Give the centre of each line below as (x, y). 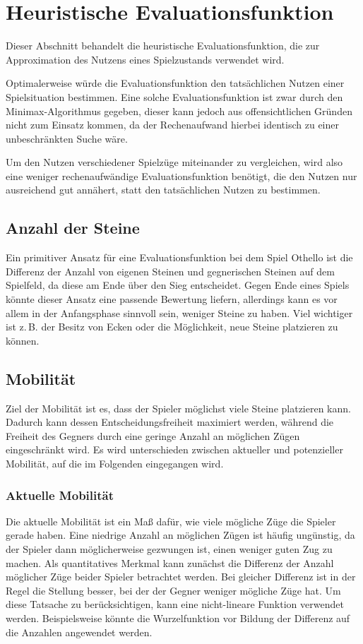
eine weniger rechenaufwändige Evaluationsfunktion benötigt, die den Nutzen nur (181, 175)
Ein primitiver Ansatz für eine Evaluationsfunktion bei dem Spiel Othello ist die (179, 257)
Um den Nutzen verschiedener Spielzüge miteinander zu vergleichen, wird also (174, 162)
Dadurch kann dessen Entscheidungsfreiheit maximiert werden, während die (170, 422)
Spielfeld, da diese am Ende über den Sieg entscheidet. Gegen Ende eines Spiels (178, 285)
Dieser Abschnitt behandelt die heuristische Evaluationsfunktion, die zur (163, 46)
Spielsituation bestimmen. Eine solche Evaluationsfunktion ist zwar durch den (174, 96)
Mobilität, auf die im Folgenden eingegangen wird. (115, 463)
